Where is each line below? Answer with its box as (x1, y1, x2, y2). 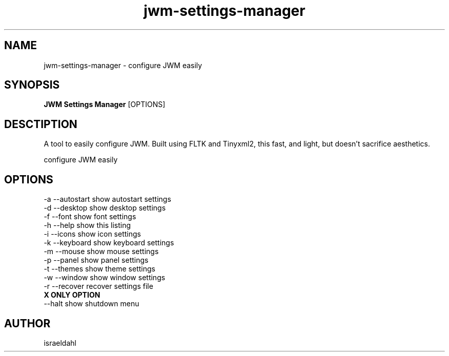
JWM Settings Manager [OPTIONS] (44, 100, 166, 109)
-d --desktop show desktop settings (44, 203, 166, 213)
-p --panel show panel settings (44, 256, 149, 265)
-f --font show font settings (44, 212, 136, 221)
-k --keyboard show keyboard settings (44, 238, 174, 247)
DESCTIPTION (4, 117, 77, 131)
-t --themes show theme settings (44, 264, 155, 274)
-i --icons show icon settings (44, 229, 141, 239)
